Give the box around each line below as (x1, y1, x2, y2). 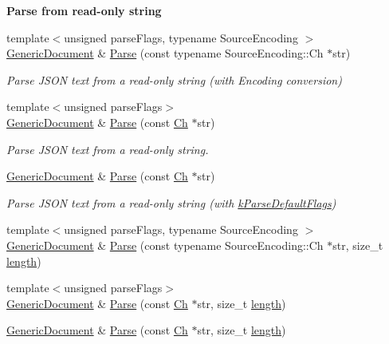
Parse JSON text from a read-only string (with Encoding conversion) (6, 71, 342, 88)
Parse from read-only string (6, 2, 162, 18)
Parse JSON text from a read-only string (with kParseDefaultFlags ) (6, 194, 336, 211)
